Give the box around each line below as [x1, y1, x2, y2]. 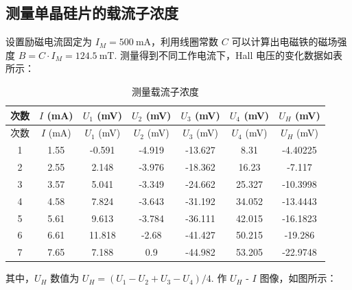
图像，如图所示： [259, 271, 337, 285]
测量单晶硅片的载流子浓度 [5, 2, 178, 23]
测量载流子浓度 [131, 84, 199, 98]
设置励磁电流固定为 [5, 34, 92, 49]
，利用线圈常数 [151, 34, 219, 49]
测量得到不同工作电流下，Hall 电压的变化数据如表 [120, 47, 342, 62]
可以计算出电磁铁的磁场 [231, 34, 338, 49]
